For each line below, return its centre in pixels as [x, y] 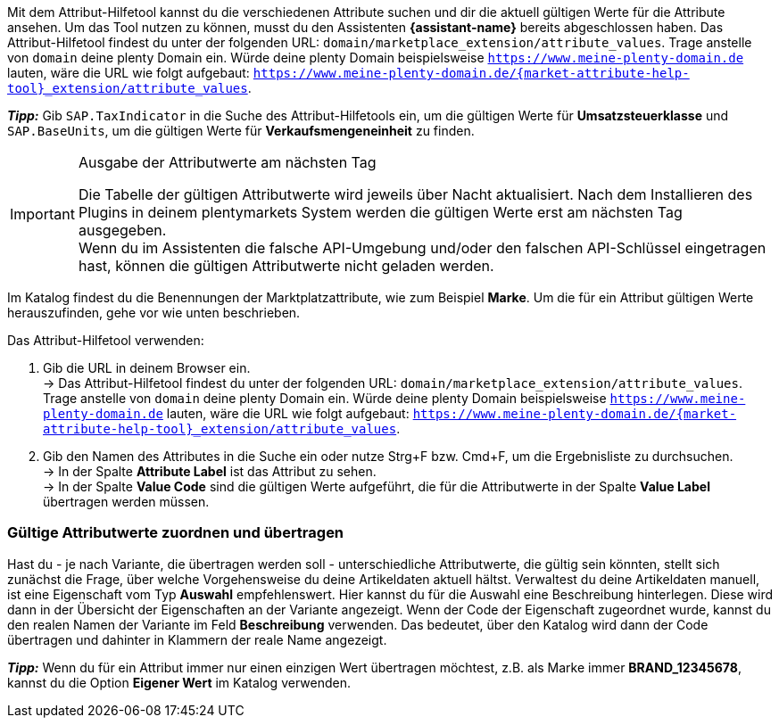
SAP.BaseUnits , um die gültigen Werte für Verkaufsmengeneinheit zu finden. [241, 131]
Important [42, 214]
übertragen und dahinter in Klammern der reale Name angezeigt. [197, 639]
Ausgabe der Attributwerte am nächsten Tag [227, 162]
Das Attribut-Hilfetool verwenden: [106, 340]
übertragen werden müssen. [126, 502]
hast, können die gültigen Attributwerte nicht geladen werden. [286, 266]
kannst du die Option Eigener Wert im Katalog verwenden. [179, 682]
